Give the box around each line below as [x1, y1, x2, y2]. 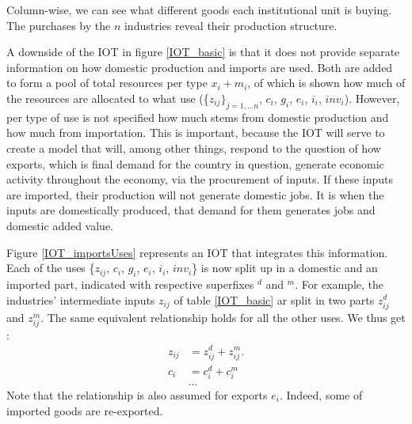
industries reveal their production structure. [124, 17, 338, 33]
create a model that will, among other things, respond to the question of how [6, 139, 381, 156]
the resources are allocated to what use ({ [6, 89, 209, 106]
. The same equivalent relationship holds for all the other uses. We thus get [40, 309, 406, 325]
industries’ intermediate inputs [6, 291, 155, 308]
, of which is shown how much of [247, 74, 406, 91]
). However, [344, 89, 400, 106]
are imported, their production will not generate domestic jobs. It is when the [6, 186, 384, 203]
